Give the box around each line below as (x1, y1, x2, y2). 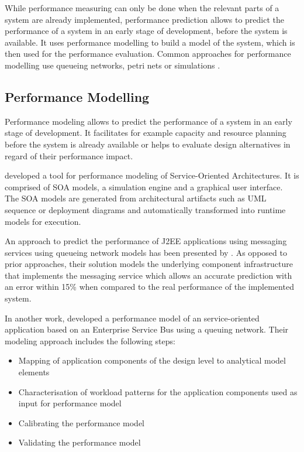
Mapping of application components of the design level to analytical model (18, 354, 286, 367)
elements (18, 366, 50, 378)
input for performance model (18, 397, 122, 409)
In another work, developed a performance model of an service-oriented (5, 311, 260, 324)
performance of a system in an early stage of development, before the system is (5, 25, 288, 37)
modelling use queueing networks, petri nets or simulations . (5, 59, 220, 71)
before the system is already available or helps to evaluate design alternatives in (5, 138, 291, 150)
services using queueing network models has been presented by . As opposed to (5, 246, 287, 258)
